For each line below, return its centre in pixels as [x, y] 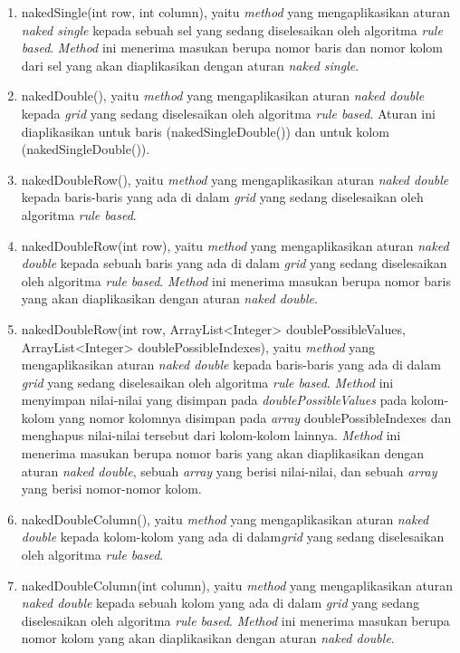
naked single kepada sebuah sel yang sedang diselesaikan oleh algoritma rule [232, 29]
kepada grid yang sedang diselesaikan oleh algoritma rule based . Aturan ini [228, 113]
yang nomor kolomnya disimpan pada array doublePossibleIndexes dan [255, 417]
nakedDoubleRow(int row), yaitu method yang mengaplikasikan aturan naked [235, 245]
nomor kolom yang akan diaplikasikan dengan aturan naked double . [208, 638]
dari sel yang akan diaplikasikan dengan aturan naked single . [190, 65]
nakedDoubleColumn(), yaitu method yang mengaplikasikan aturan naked [225, 519]
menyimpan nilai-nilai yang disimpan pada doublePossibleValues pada [214, 400]
